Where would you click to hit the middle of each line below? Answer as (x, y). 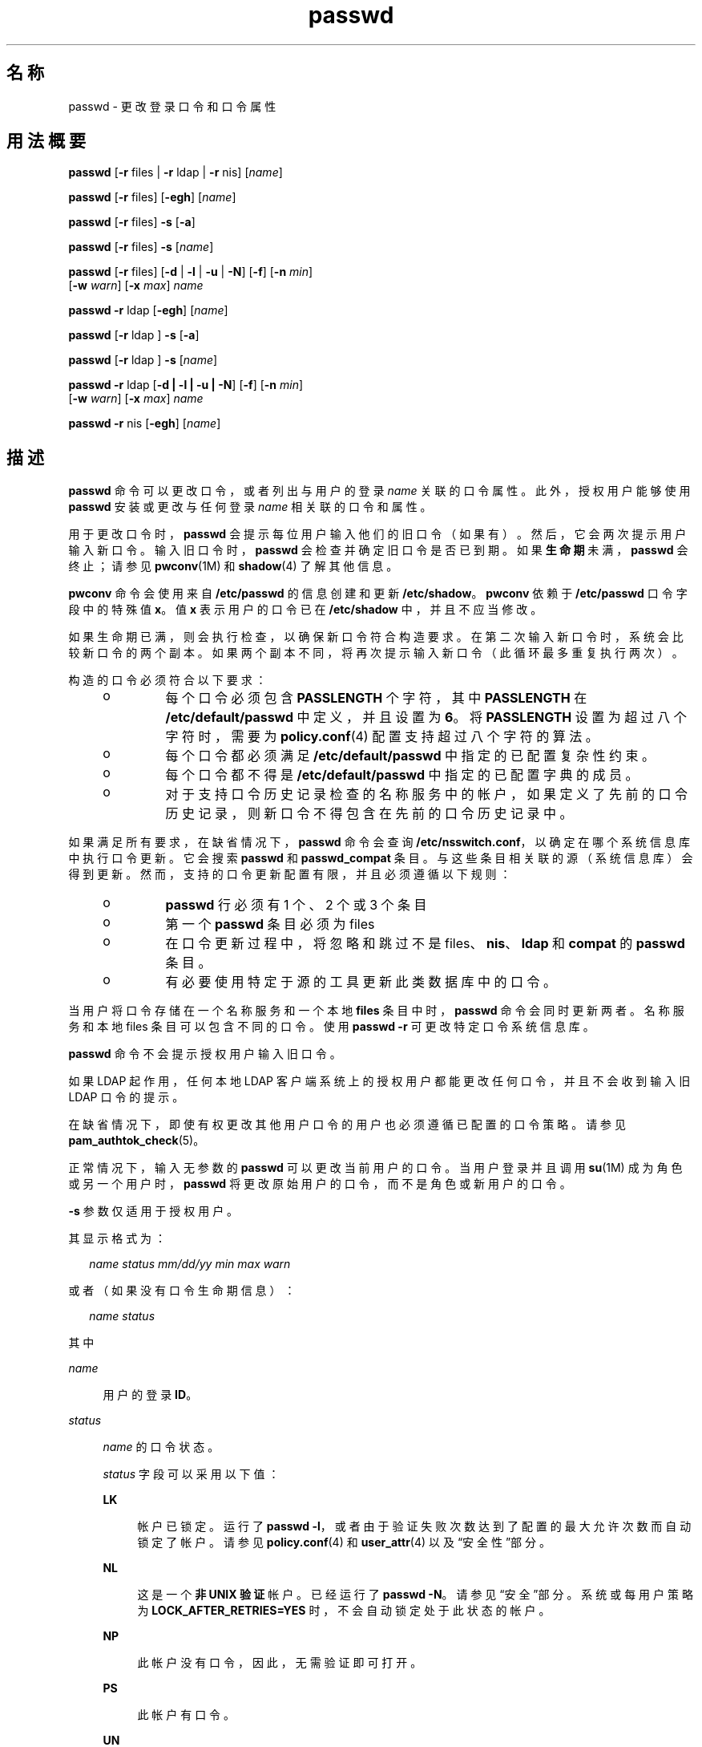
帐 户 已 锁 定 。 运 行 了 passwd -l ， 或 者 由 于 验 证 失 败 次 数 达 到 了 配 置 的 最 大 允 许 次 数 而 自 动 (414, 1526)
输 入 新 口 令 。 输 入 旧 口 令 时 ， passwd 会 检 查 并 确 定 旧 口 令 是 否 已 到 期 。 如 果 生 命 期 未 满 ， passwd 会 (378, 550)
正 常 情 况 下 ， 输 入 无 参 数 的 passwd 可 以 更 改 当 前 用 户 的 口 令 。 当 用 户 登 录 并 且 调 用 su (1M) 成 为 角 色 (375, 1168)
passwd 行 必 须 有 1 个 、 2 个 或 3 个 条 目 (296, 905)
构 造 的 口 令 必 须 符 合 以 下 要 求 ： (167, 680)
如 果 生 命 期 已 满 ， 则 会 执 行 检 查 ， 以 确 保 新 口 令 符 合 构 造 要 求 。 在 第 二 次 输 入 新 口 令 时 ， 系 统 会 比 (376, 637)
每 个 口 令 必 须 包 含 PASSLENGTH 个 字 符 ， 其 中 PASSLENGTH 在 (376, 698)
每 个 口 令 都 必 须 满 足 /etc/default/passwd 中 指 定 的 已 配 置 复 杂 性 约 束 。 (410, 756)
